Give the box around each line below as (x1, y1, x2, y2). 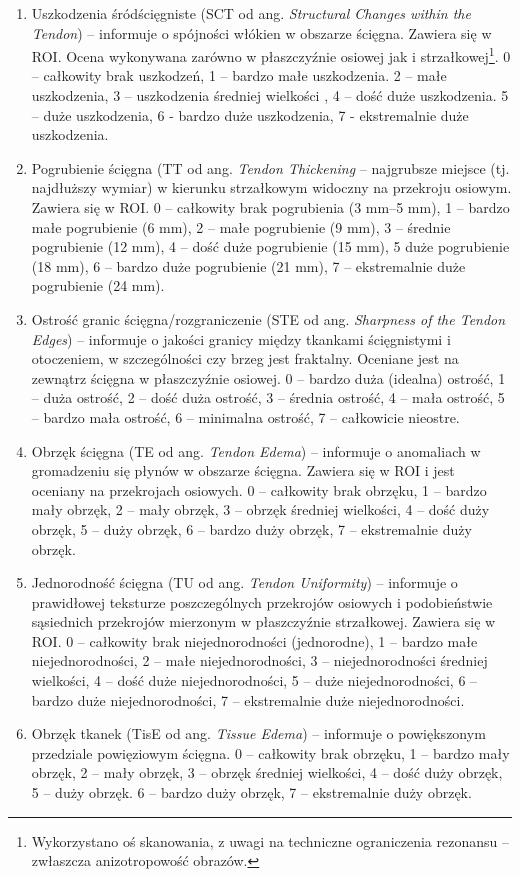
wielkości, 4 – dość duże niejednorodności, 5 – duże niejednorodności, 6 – (31, 670, 478, 691)
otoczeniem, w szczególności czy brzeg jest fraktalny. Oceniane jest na (31, 348, 459, 369)
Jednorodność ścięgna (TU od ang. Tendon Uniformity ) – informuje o (31, 572, 458, 593)
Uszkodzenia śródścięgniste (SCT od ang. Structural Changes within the (31, 3, 471, 23)
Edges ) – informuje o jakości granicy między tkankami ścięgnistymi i (31, 328, 451, 349)
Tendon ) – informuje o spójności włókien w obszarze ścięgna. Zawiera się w (31, 22, 492, 43)
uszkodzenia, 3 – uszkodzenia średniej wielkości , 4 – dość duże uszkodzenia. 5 (31, 85, 509, 106)
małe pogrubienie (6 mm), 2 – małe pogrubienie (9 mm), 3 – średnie (31, 216, 451, 237)
